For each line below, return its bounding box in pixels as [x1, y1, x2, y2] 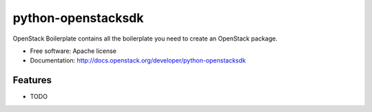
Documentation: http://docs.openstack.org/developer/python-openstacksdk [30, 56, 246, 65]
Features [12, 74, 52, 86]
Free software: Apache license [30, 47, 117, 55]
